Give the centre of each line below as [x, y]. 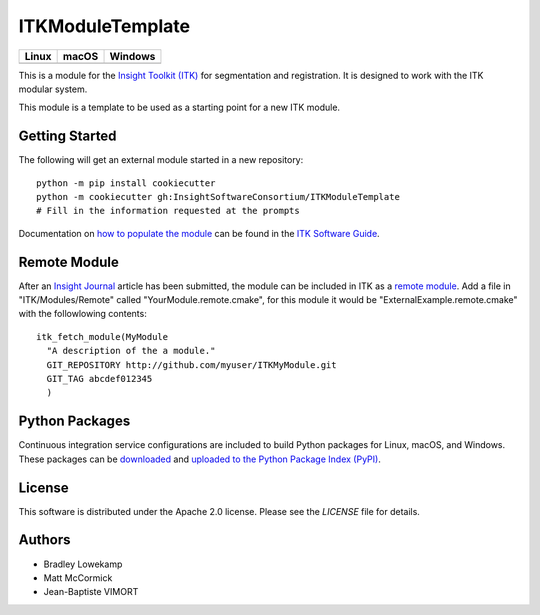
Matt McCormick [78, 577]
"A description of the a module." [131, 351]
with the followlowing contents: [82, 314]
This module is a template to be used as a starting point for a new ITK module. [179, 107]
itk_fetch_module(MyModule [102, 336]
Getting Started [67, 136]
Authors [44, 540]
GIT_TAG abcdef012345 [99, 379]
